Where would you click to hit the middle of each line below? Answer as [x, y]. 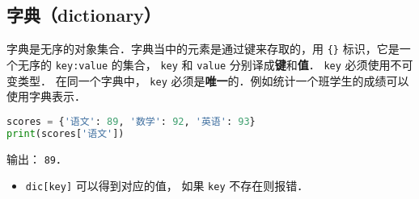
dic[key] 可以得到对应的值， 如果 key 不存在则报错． [167, 186]
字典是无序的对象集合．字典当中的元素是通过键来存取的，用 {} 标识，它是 [203, 49]
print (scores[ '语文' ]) [66, 133]
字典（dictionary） [84, 15]
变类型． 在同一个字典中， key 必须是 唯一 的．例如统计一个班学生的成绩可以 [208, 80]
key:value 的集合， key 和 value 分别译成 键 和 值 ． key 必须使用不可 [234, 64]
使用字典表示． [46, 96]
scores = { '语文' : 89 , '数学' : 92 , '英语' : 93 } [131, 121]
